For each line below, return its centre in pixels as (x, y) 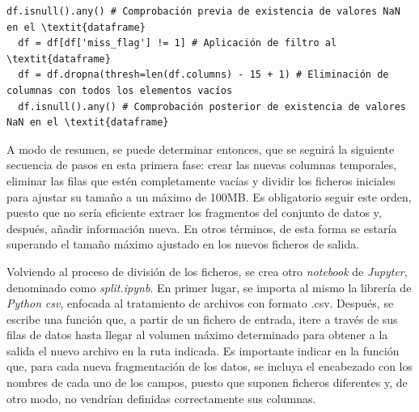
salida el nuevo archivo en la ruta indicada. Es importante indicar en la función (203, 350)
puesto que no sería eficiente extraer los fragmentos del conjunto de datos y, (194, 212)
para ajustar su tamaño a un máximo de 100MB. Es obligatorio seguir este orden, (209, 196)
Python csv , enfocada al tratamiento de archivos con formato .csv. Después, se (200, 303)
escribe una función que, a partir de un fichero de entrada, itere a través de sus (202, 319)
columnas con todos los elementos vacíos (120, 90)
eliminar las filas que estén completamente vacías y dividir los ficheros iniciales (201, 180)
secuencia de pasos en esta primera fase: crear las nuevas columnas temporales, (202, 165)
